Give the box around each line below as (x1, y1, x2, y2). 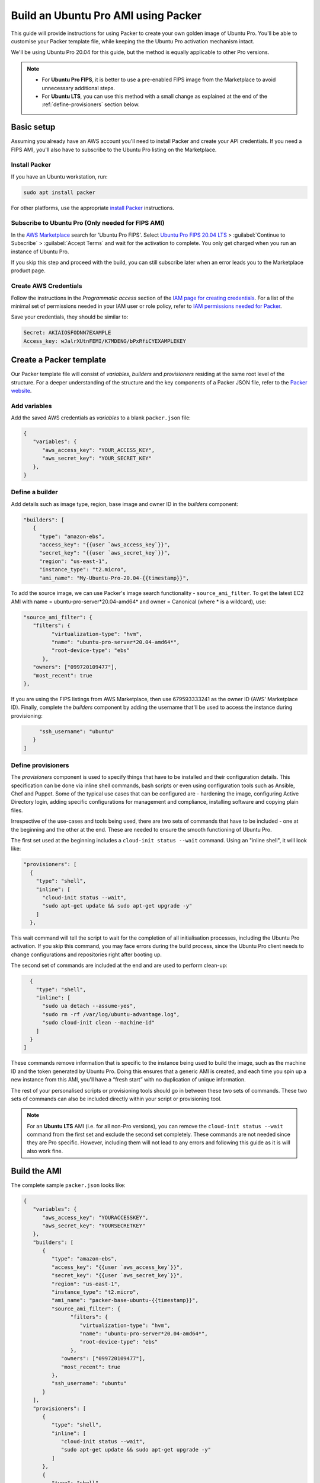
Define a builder (11, 488, 58, 497)
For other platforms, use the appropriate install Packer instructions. (11, 204, 175, 211)
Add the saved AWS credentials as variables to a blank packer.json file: (11, 414, 191, 421)
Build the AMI (11, 1166, 62, 1176)
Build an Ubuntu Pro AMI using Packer (11, 9, 201, 22)
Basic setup (11, 122, 56, 132)
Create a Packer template (11, 355, 107, 365)
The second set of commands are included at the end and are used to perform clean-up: (11, 962, 228, 969)
